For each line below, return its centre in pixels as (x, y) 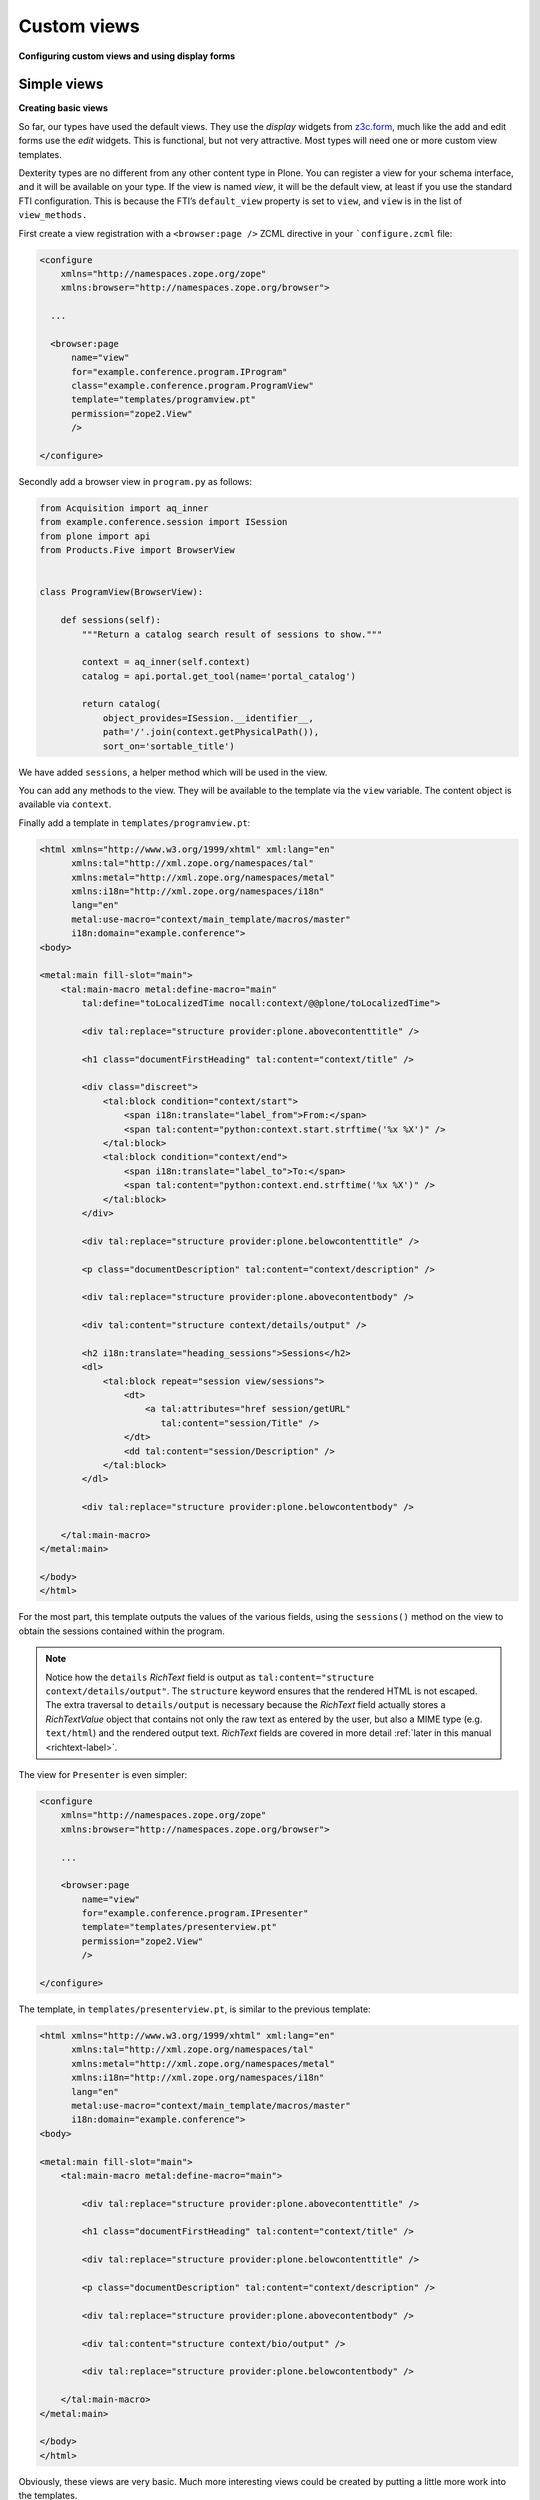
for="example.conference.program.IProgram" (179, 371)
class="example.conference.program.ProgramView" (192, 386)
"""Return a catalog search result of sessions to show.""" (232, 634)
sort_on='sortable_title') (168, 746)
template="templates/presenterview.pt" (179, 1927)
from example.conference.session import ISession (163, 522)
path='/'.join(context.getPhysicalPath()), (211, 732)
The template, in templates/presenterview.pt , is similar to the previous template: (194, 2009)
